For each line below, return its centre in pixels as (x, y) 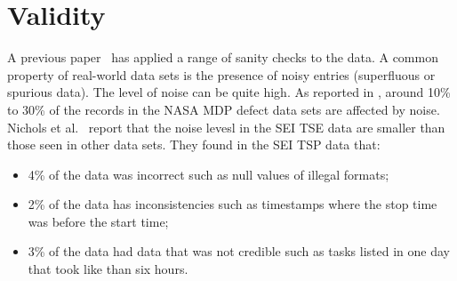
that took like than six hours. (108, 269)
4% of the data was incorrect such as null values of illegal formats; (208, 174)
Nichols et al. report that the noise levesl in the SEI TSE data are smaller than (226, 127)
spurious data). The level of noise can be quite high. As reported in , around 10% (229, 92)
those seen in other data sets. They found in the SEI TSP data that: (194, 145)
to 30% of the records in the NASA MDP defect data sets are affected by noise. (224, 109)
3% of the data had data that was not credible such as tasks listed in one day (239, 251)
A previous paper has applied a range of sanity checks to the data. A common (223, 57)
